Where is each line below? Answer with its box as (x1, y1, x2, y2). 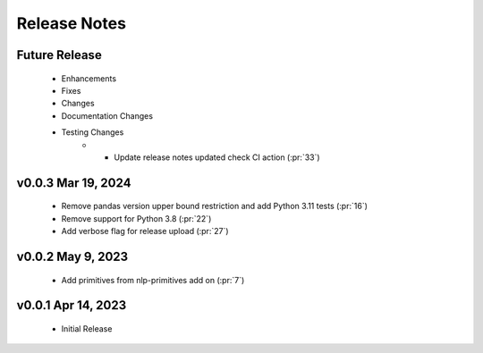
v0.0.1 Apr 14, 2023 (16, 298, 127, 313)
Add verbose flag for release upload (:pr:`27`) (61, 226, 229, 237)
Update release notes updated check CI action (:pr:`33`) (114, 152, 321, 163)
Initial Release (61, 323, 113, 334)
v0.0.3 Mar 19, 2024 (16, 175, 131, 190)
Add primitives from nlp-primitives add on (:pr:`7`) (61, 274, 245, 285)
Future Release (16, 47, 102, 63)
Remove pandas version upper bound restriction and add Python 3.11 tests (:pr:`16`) (61, 201, 369, 212)
